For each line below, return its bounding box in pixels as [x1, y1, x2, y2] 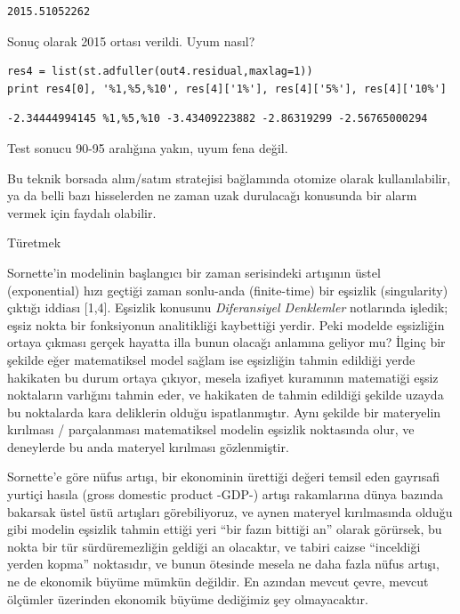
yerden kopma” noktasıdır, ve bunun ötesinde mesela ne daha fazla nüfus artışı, [7, 554, 440, 573]
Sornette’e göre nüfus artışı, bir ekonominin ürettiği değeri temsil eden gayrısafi [7, 467, 440, 486]
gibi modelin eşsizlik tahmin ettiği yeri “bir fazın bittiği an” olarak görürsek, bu [7, 520, 442, 538]
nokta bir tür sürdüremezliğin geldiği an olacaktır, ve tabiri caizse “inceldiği [7, 537, 421, 555]
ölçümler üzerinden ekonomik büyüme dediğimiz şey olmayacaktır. [7, 589, 368, 608]
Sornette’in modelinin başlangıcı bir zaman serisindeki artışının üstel [7, 263, 381, 281]
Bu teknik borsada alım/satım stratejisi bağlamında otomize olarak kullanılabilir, [7, 168, 451, 187]
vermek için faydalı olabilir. [7, 203, 157, 222]
